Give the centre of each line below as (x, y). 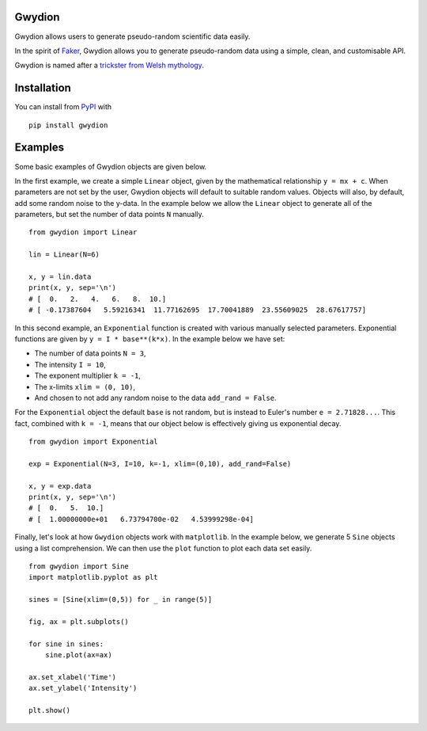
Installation (43, 88)
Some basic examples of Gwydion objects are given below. (111, 166)
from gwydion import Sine (79, 566)
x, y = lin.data (60, 277)
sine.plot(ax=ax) (78, 655)
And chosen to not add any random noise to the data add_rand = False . (155, 398)
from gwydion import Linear (83, 232)
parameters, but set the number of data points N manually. (110, 215)
